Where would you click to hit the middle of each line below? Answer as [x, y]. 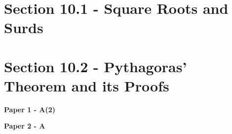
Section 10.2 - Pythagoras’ [96, 66]
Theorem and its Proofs [87, 85]
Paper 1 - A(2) [30, 109]
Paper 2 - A [25, 126]
